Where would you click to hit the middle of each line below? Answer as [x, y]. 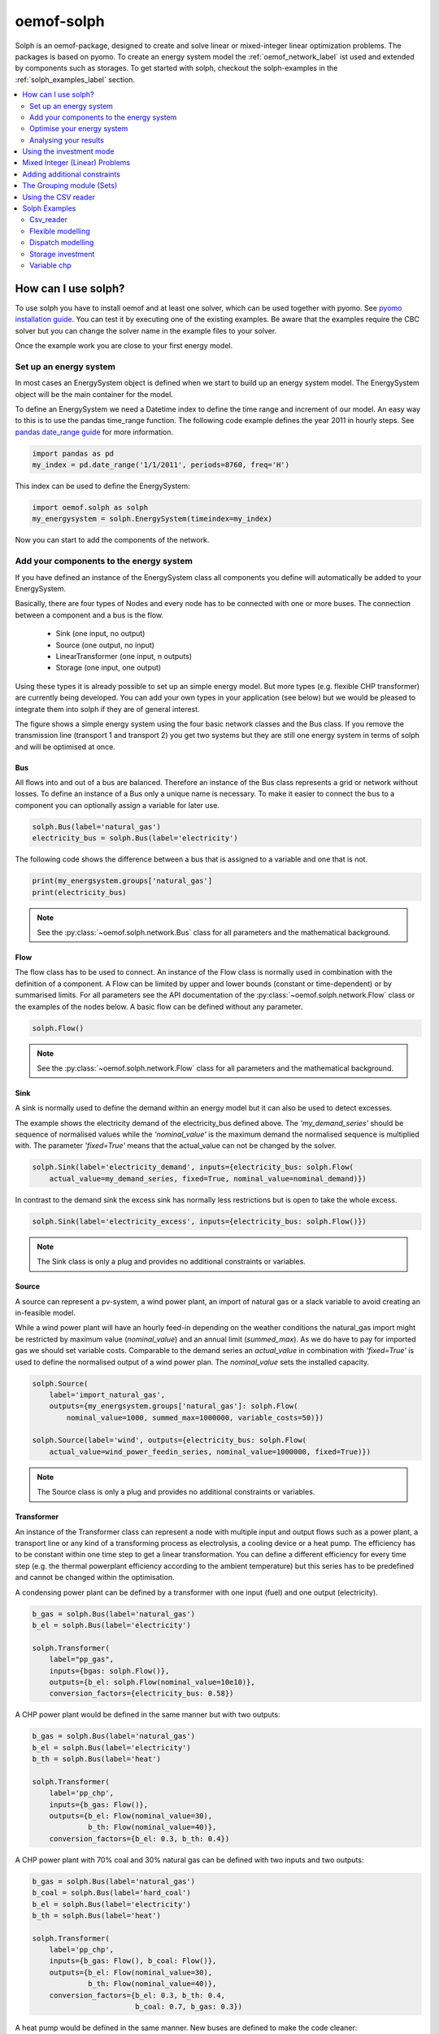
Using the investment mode [68, 151]
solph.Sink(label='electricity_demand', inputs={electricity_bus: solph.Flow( [193, 1167]
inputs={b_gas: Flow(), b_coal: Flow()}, [133, 1961]
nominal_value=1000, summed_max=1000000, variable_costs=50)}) [195, 1417]
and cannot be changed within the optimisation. [95, 1578]
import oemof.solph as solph [90, 508]
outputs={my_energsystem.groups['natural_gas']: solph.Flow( [174, 1406]
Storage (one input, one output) [109, 668]
